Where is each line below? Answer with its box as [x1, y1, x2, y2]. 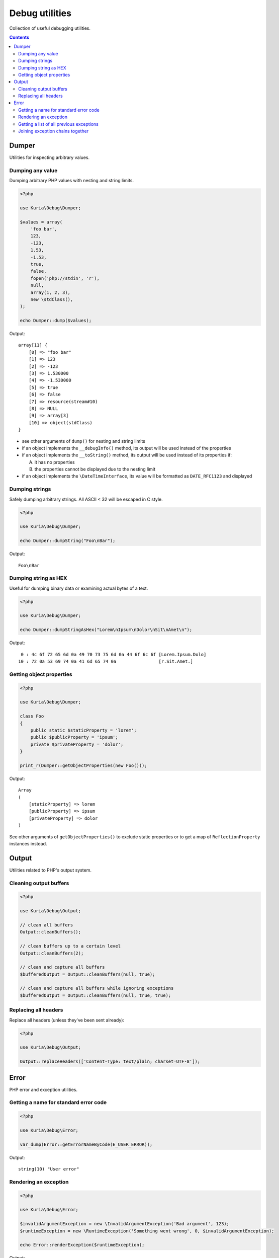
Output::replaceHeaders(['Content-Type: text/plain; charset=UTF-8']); [20, 1059, 201, 1064]
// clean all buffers [20, 922, 73, 928]
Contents [9, 34, 30, 40]
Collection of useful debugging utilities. [9, 25, 90, 31]
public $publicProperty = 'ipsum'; [30, 735, 118, 740]
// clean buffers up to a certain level [20, 943, 121, 949]
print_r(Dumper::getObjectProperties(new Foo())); [20, 762, 148, 768]
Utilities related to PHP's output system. [9, 867, 91, 873]
